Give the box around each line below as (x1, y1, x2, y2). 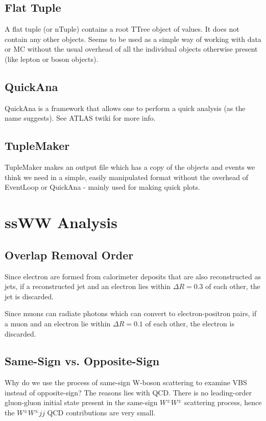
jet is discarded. (5, 291, 54, 301)
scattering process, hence (184, 397, 262, 408)
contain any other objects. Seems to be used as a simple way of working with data (5, 33, 261, 44)
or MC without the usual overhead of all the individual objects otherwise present (5, 43, 258, 54)
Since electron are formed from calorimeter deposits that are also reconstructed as (5, 271, 261, 281)
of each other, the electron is (145, 318, 234, 328)
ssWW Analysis (5, 212, 117, 233)
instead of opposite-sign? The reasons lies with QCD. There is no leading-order (5, 387, 252, 397)
